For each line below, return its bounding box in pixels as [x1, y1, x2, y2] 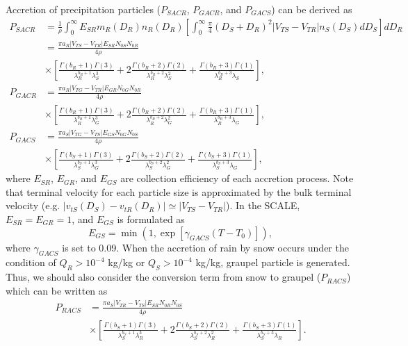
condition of [6, 255, 56, 270]
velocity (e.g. [6, 198, 60, 213]
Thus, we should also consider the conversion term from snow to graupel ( [6, 270, 321, 284]
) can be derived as [271, 2, 352, 16]
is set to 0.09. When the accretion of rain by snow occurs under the [62, 240, 349, 254]
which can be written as [6, 283, 108, 297]
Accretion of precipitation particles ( [6, 2, 161, 16]
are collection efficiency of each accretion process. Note [120, 171, 354, 186]
